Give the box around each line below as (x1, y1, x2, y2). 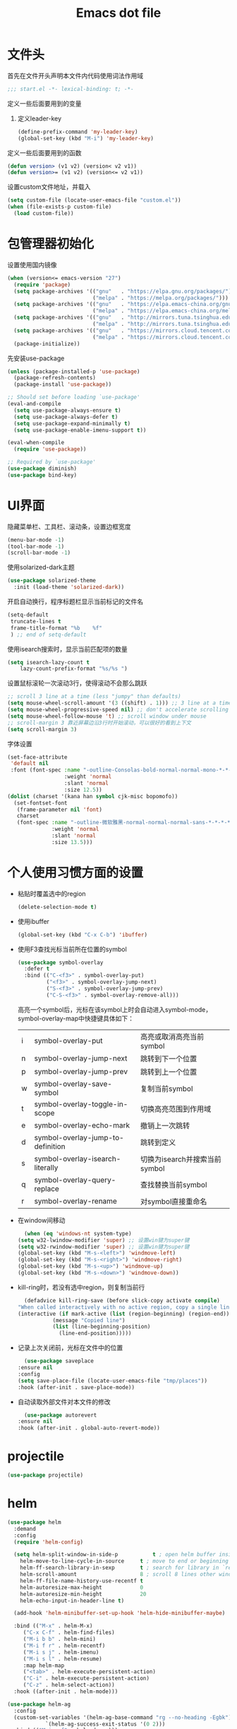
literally (34, 1162, 59, 1172)
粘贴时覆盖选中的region (17, 889, 86, 898)
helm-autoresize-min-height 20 (20, 1590, 147, 1598)
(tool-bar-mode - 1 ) (7, 543, 65, 550)
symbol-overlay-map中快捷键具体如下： (17, 1014, 134, 1022)
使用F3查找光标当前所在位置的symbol (17, 945, 127, 953)
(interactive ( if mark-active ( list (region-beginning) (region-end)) (17, 1310, 230, 1317)
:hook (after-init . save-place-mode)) (17, 1383, 135, 1391)
